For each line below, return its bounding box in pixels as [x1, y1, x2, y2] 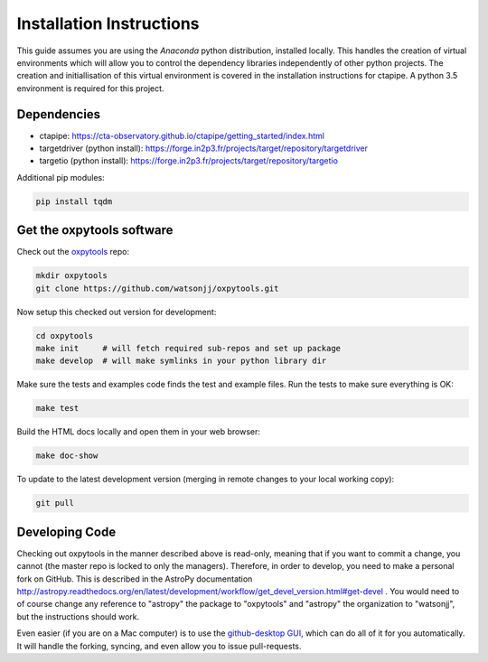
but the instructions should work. [16, 611, 140, 622]
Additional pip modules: [16, 172, 105, 182]
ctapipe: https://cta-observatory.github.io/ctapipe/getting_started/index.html [39, 130, 325, 141]
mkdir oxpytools [35, 271, 108, 281]
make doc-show [35, 451, 99, 461]
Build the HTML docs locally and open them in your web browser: [16, 426, 261, 437]
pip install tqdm [35, 196, 113, 207]
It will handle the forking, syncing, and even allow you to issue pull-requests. [16, 640, 302, 651]
